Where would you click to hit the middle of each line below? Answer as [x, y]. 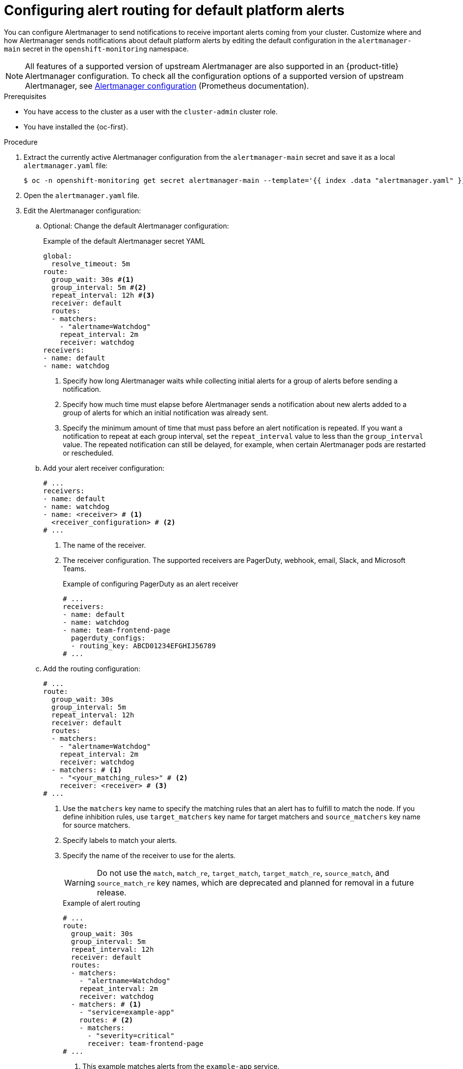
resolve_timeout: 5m [91, 264]
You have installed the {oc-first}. [76, 127]
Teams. [75, 568]
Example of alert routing [102, 903]
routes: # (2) [106, 1020]
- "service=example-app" [127, 1012]
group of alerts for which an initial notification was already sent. [166, 412]
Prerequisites [25, 96]
